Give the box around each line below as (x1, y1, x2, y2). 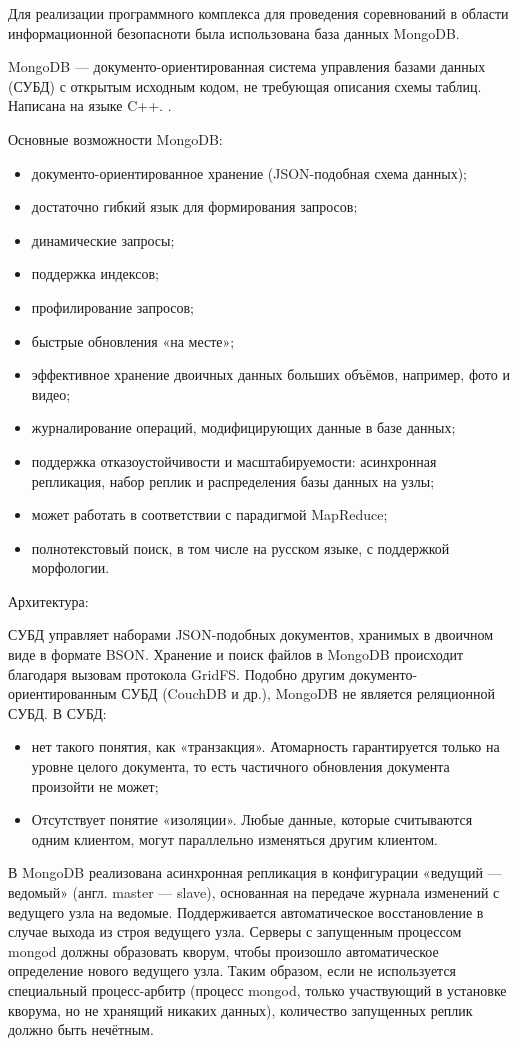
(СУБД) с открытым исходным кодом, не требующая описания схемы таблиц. (8, 75, 482, 96)
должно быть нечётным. (8, 1019, 154, 1040)
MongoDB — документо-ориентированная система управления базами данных (8, 56, 486, 77)
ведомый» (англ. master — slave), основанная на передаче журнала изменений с (8, 882, 500, 902)
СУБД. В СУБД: (8, 702, 107, 723)
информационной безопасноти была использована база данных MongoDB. (8, 22, 460, 43)
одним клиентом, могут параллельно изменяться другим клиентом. (31, 828, 438, 849)
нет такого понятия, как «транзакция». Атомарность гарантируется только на (31, 736, 500, 757)
